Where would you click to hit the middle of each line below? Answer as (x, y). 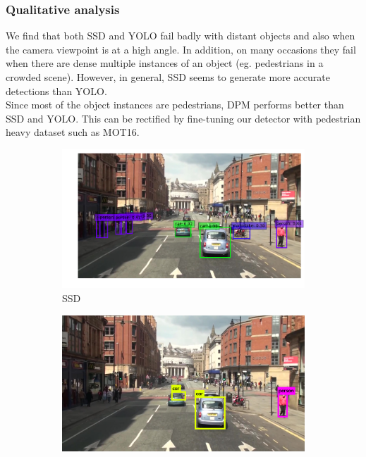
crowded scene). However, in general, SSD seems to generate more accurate (168, 77)
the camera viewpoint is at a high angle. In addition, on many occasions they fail (181, 49)
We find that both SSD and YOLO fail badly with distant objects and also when (181, 36)
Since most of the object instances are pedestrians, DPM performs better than (175, 105)
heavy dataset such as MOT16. (73, 132)
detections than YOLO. (56, 90)
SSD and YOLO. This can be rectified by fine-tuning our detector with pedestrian (183, 118)
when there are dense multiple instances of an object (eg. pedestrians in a (165, 63)
